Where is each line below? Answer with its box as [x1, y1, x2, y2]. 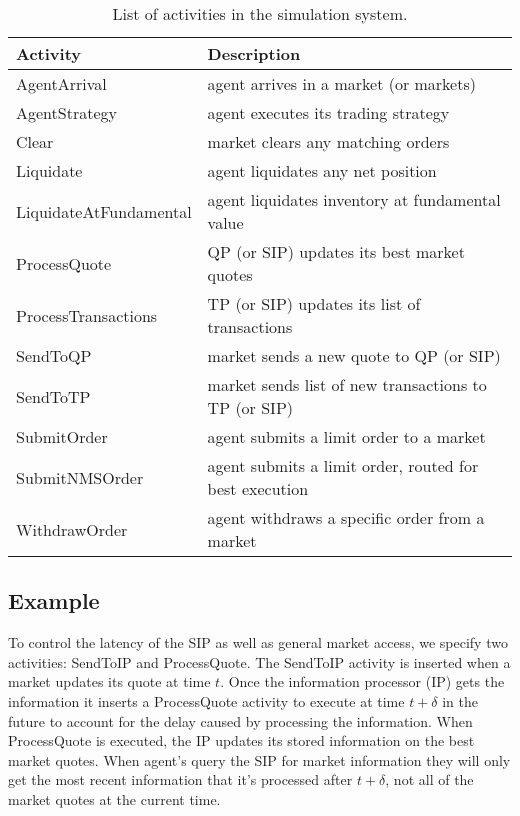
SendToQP [16, 344, 92, 367]
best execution [207, 477, 309, 500]
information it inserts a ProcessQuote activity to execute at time [8, 690, 405, 711]
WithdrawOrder [16, 517, 128, 541]
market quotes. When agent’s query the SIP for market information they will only [8, 749, 511, 770]
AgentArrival [16, 72, 107, 95]
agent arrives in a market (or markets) [207, 72, 476, 95]
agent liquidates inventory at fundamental [207, 188, 501, 211]
